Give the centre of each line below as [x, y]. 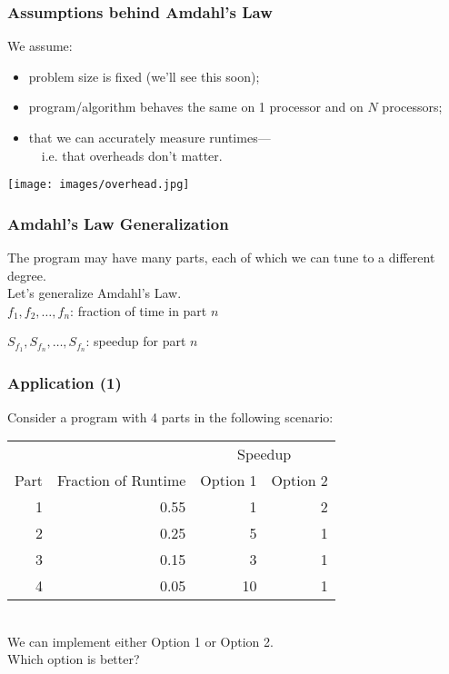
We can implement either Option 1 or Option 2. [140, 641]
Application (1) [65, 383]
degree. [27, 275]
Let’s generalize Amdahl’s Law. [95, 293]
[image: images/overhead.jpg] [99, 185]
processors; [412, 107]
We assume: [40, 46]
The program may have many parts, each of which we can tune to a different [221, 258]
